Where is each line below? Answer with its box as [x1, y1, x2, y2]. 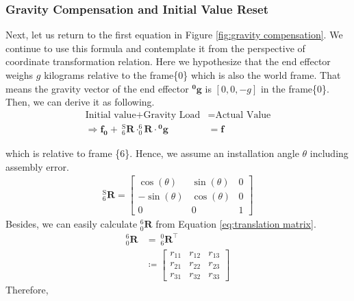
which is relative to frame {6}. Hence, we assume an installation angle [5, 146, 299, 160]
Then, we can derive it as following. [5, 95, 155, 109]
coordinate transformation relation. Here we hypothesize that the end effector [5, 54, 331, 69]
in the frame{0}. [260, 81, 329, 95]
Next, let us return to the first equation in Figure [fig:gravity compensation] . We [5, 27, 343, 42]
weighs [5, 68, 34, 82]
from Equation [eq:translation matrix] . [155, 217, 316, 231]
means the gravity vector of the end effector [5, 81, 189, 95]
